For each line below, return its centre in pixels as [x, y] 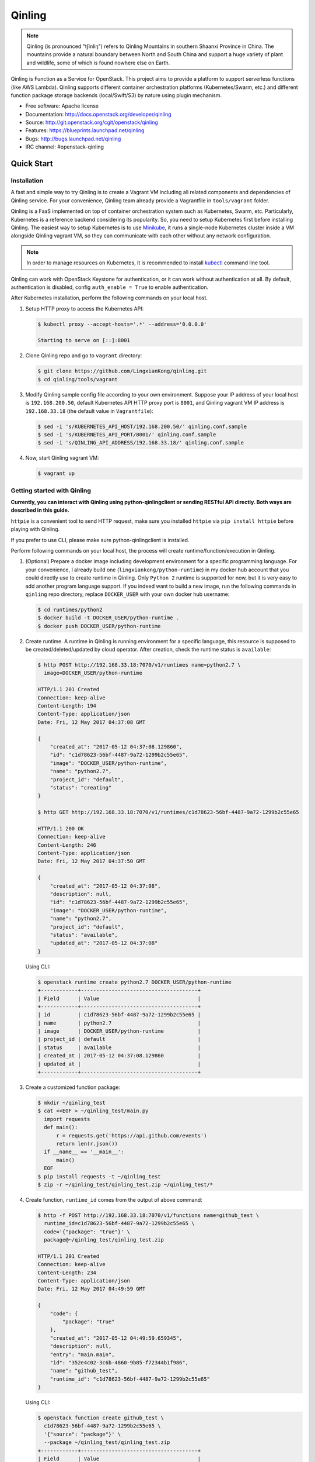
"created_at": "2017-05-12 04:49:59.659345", [116, 1338]
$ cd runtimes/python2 [70, 609]
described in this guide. [40, 510]
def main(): [61, 1127]
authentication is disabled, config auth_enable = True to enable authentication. [110, 287]
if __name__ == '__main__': [84, 1152]
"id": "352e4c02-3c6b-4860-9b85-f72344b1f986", [119, 1362]
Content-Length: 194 [67, 706]
